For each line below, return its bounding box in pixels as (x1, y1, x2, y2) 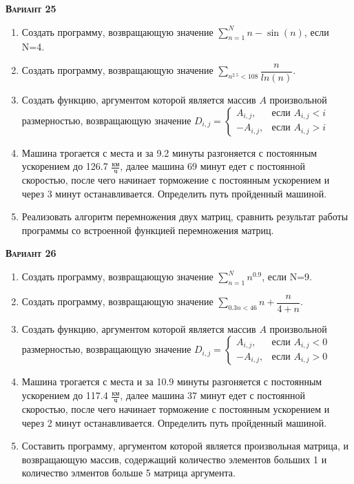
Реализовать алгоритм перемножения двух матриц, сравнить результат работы (21, 209, 348, 224)
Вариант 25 (6, 1, 56, 15)
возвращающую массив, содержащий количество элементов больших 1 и (21, 452, 327, 466)
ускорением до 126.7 (21, 159, 108, 173)
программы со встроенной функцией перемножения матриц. (21, 222, 274, 237)
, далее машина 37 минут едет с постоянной (120, 388, 305, 403)
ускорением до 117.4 (21, 388, 108, 403)
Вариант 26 (6, 246, 56, 260)
